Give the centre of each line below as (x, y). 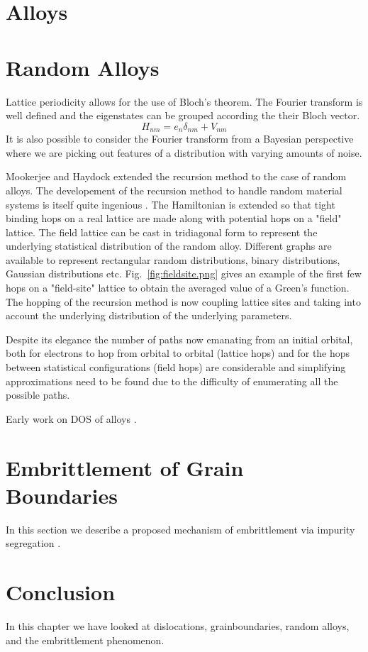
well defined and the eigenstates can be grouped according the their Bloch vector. (183, 115)
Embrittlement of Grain (125, 467)
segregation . (33, 543)
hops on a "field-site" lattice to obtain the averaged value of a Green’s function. (178, 288)
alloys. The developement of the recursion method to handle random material (174, 190)
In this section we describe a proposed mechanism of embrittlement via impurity (180, 529)
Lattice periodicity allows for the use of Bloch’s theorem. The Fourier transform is (184, 101)
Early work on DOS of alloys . (71, 418)
